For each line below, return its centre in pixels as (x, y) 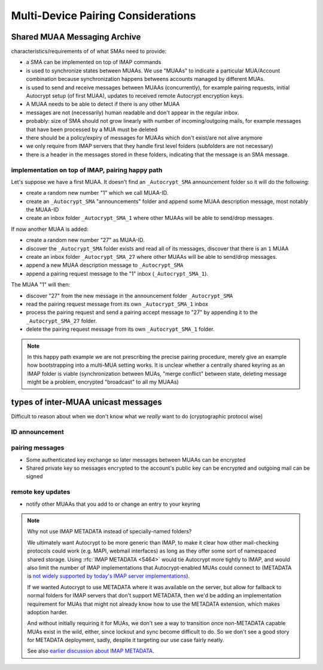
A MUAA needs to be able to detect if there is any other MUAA (103, 104)
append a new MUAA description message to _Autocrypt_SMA (105, 265)
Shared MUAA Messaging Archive (76, 37)
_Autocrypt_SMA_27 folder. (61, 321)
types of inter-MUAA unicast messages (86, 402)
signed (34, 476)
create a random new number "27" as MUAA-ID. (85, 240)
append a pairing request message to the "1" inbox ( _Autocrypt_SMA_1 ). (117, 273)
